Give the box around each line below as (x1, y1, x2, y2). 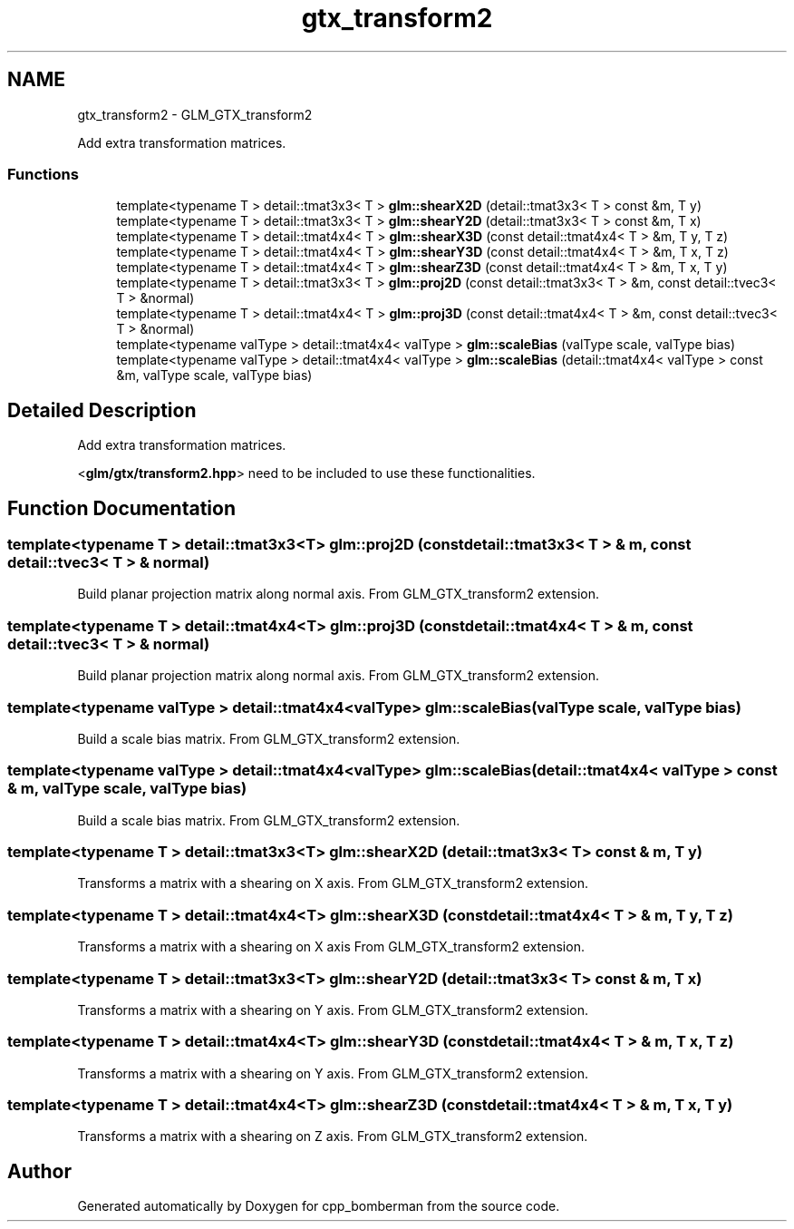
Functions (7, 164, 79, 183)
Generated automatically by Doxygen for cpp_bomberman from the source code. (77, 1198, 560, 1214)
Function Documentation (7, 496, 236, 520)
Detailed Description (7, 398, 197, 422)
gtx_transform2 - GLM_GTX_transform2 (77, 106, 313, 122)
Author (7, 1159, 72, 1183)
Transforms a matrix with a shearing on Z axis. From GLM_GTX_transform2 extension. (77, 1128, 588, 1145)
